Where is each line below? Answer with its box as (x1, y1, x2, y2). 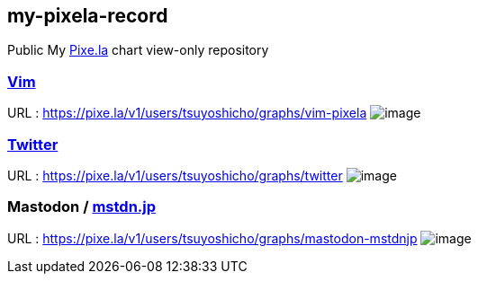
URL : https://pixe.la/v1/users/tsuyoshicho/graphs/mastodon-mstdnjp (7, 230, 418, 246)
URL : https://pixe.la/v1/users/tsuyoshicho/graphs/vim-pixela (7, 105, 367, 121)
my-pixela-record (7, 4, 168, 27)
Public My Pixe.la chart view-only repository (7, 42, 269, 58)
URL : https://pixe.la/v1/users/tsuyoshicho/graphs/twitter (7, 167, 343, 183)
